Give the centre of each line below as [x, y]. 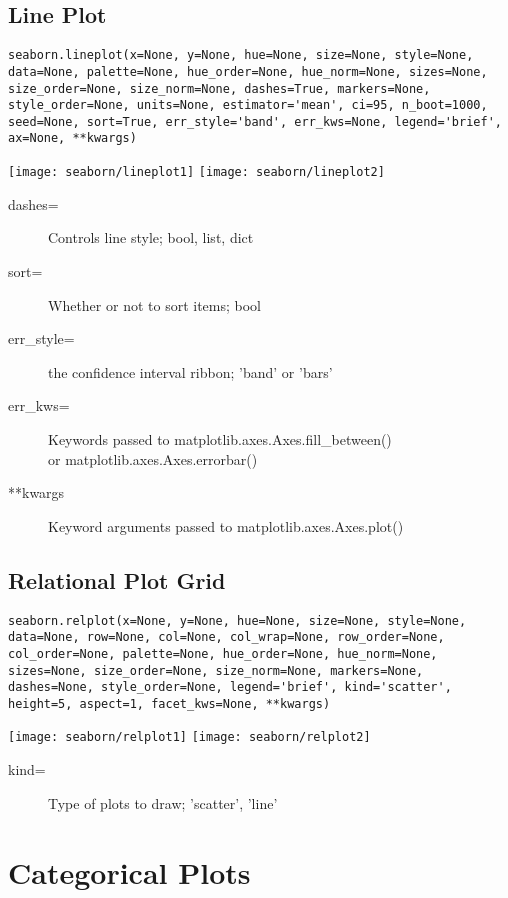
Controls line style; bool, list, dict [151, 237]
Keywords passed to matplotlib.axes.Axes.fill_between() [220, 438]
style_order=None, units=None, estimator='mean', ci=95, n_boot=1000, [248, 105]
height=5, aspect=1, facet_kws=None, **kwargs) [169, 703]
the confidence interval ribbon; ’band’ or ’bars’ [190, 371]
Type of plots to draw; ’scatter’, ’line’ [163, 802]
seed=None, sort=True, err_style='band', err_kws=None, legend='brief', [255, 121]
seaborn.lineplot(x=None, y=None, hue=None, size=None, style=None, [241, 55]
